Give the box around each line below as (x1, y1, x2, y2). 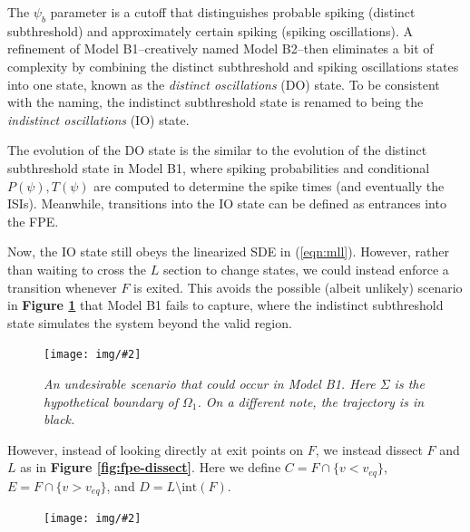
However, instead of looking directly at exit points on (7, 440, 304, 459)
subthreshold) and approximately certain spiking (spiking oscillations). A (7, 21, 414, 40)
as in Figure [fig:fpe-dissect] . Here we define (20, 458, 281, 477)
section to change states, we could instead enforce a (162, 259, 449, 278)
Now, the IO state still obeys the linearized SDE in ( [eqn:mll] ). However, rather (7, 242, 449, 261)
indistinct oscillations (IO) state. (7, 110, 190, 129)
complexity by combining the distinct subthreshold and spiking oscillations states (7, 56, 459, 75)
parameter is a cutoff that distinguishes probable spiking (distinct (50, 3, 416, 21)
